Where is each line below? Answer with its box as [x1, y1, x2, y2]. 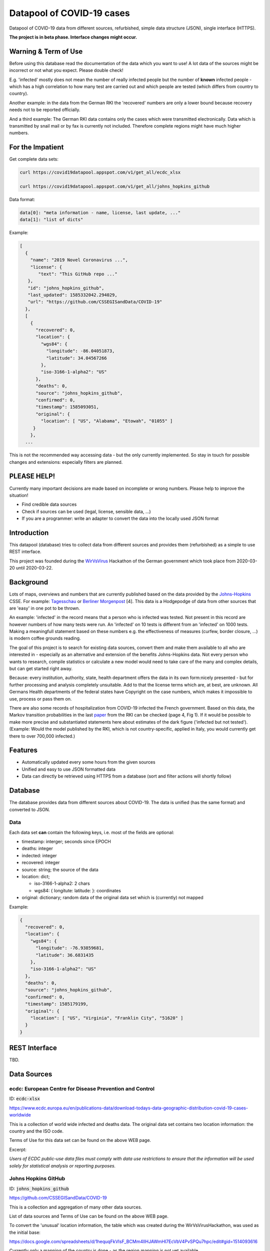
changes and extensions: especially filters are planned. [9, 459, 123, 465]
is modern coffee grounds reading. [9, 636, 81, 642]
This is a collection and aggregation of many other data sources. [9, 1204, 142, 1210]
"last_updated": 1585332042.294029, [27, 292, 117, 298]
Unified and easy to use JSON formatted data [21, 766, 116, 772]
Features [9, 746, 37, 755]
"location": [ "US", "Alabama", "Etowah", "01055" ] [40, 418, 173, 424]
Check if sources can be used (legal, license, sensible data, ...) [21, 508, 151, 514]
